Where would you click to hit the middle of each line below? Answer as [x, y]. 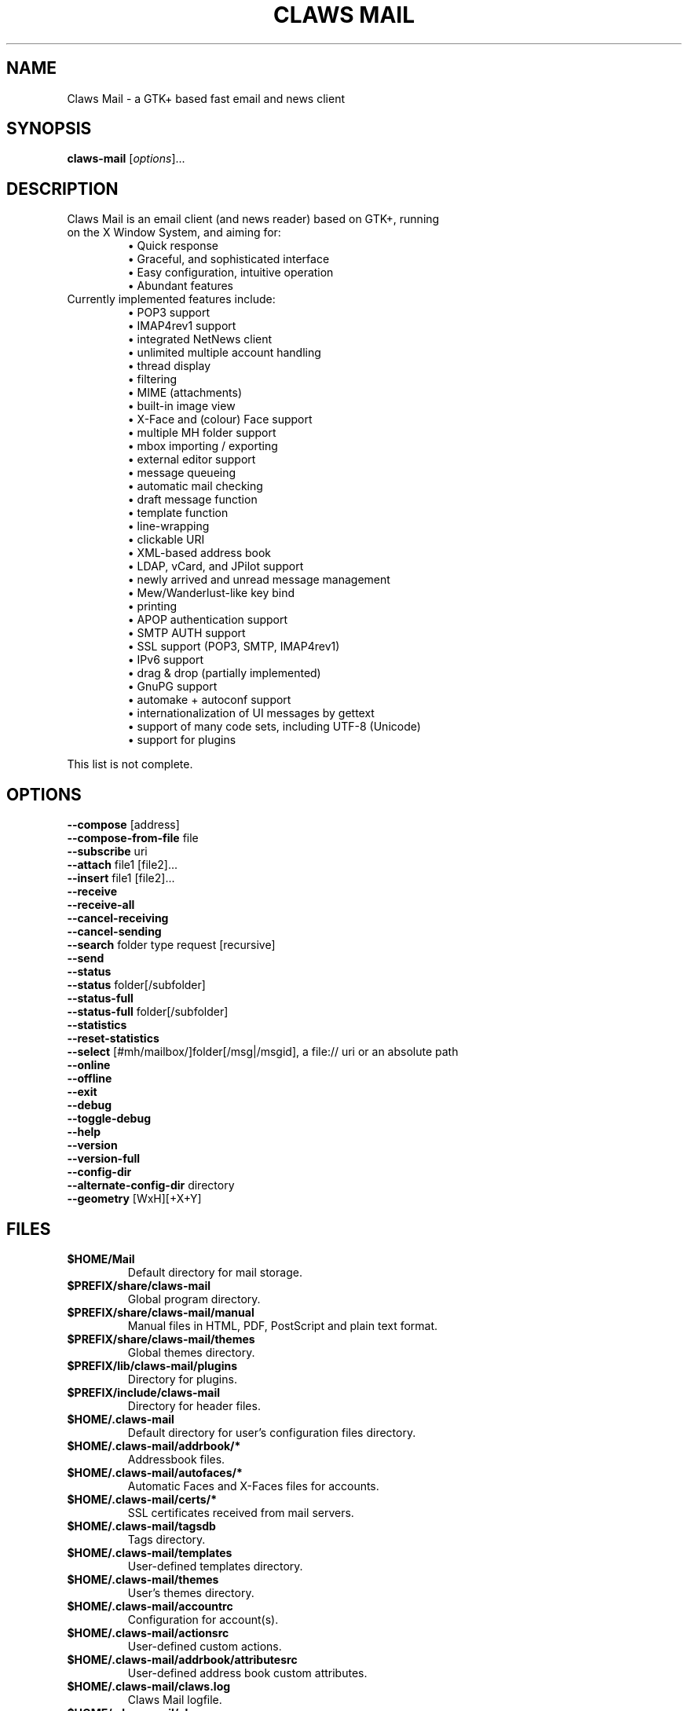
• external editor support [192, 460]
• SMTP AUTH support [187, 633]
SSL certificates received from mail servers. [241, 1512]
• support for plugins [182, 740]
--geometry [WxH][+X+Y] [134, 1199]
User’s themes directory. [191, 1592]
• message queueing [182, 473]
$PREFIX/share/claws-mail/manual [161, 1312]
